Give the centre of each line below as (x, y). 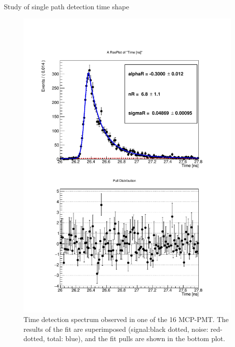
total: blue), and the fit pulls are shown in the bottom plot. (136, 338)
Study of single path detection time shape (67, 6)
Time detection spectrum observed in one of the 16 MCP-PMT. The (126, 319)
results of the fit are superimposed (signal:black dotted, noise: (116, 329)
